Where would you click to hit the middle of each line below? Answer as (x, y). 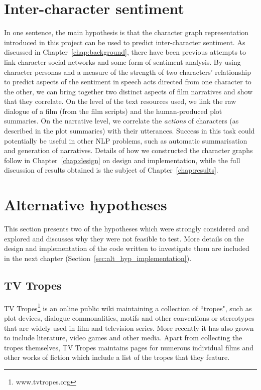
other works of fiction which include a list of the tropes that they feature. (117, 357)
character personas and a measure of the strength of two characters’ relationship (127, 72)
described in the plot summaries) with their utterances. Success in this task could (129, 131)
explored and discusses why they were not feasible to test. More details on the (124, 238)
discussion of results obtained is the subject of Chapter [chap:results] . (111, 170)
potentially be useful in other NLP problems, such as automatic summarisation (126, 140)
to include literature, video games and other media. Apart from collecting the (123, 338)
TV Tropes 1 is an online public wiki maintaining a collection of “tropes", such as (128, 307)
